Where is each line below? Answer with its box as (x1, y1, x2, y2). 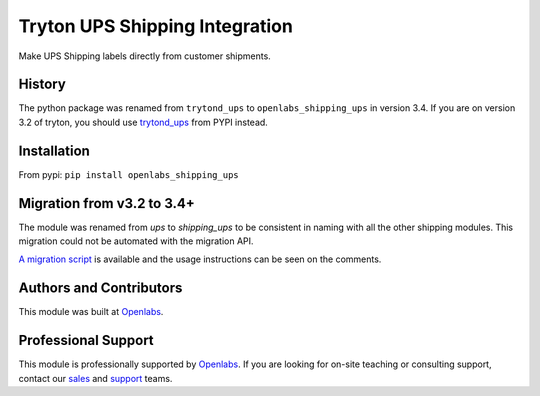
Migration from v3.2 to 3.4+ (18, 195, 195, 212)
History (18, 76, 67, 93)
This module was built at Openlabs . (18, 306, 164, 318)
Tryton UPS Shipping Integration (18, 15, 294, 37)
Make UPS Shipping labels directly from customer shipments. (18, 50, 272, 62)
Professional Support (18, 332, 154, 349)
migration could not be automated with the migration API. (18, 235, 254, 247)
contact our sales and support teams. (18, 372, 173, 384)
